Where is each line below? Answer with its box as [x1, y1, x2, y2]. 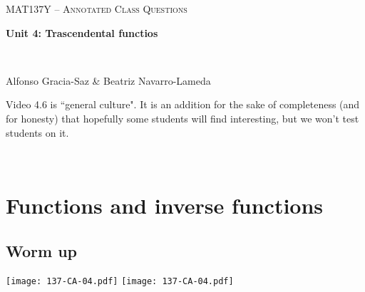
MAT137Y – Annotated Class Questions [6, 1, 187, 16]
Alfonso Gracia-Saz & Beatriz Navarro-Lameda [6, 73, 211, 88]
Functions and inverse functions [6, 190, 324, 219]
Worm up [6, 239, 77, 261]
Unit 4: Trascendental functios [6, 25, 158, 40]
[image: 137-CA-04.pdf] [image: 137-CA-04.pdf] [6, 276, 234, 287]
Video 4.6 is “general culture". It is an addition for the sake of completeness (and [6, 97, 360, 112]
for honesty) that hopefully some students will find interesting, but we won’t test [6, 110, 359, 125]
